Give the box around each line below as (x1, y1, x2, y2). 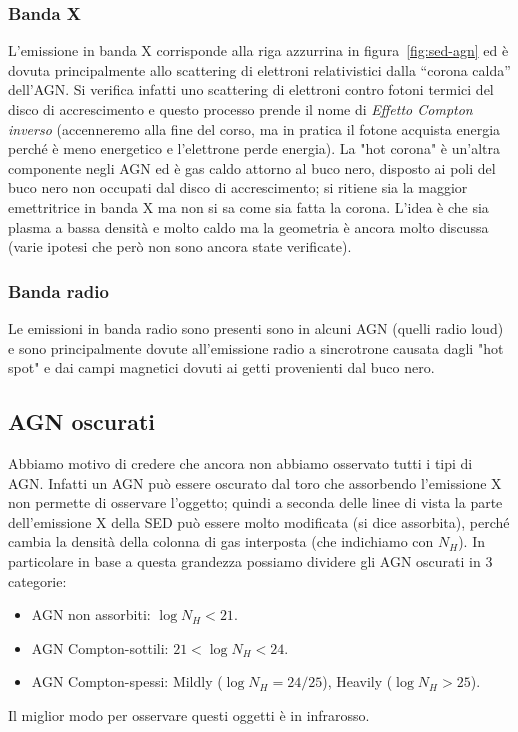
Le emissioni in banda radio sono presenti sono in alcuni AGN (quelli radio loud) (8, 317, 504, 338)
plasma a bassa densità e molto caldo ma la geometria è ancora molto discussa (8, 216, 489, 237)
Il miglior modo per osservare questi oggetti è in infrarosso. (8, 704, 370, 725)
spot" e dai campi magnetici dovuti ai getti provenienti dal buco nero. (8, 357, 435, 378)
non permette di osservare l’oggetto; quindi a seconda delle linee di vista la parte (8, 492, 503, 513)
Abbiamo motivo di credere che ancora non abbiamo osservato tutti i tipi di (8, 452, 473, 473)
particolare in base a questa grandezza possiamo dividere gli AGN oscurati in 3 (8, 550, 493, 571)
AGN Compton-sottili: (31, 637, 169, 658)
